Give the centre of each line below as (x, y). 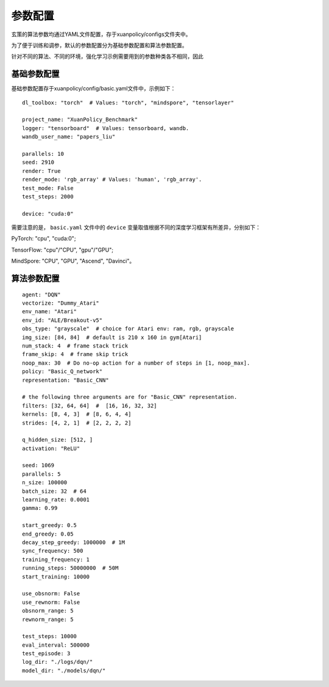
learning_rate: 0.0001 (56, 500)
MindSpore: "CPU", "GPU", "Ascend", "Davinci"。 (73, 261)
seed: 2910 (38, 162)
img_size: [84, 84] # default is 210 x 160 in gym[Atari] (112, 337)
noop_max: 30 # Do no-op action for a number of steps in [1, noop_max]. (136, 363)
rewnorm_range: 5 (48, 619)
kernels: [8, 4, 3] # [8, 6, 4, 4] (77, 414)
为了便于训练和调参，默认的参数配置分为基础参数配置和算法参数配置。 (99, 45)
